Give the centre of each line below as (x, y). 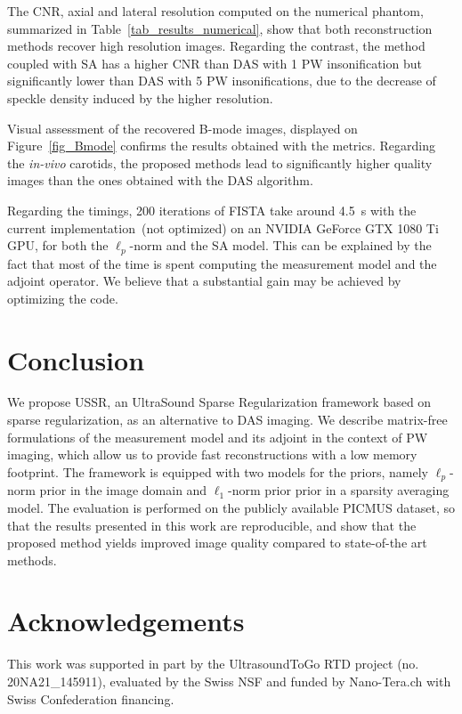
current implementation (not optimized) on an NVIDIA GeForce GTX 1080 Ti (223, 227)
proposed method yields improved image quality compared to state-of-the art (217, 543)
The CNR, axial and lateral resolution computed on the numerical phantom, (215, 11)
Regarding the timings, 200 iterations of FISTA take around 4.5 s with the (212, 210)
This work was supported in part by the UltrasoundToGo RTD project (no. (213, 664)
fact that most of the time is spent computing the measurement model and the (222, 263)
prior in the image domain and (123, 490)
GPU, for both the (58, 245)
